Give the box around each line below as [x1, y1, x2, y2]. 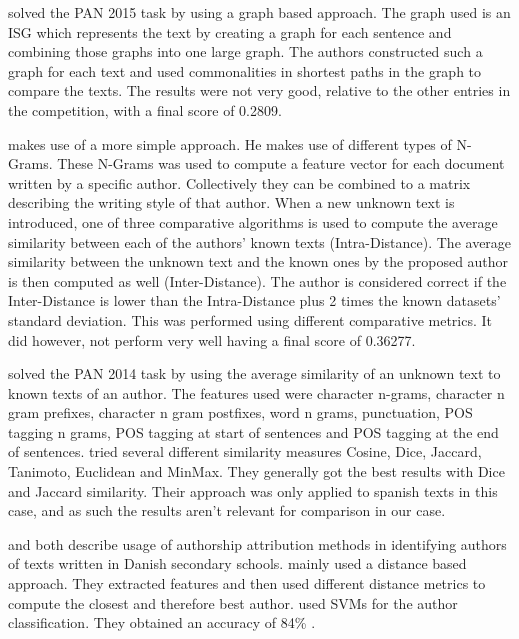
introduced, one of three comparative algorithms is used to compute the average [8, 211, 498, 232]
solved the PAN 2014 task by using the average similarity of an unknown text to [8, 363, 501, 384]
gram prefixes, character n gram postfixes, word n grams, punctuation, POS [8, 402, 473, 423]
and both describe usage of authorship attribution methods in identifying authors [8, 533, 507, 554]
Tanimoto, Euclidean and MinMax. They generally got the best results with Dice [8, 461, 505, 482]
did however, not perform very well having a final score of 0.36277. [8, 329, 416, 350]
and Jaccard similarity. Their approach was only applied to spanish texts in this [8, 480, 498, 501]
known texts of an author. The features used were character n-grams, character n [8, 382, 505, 403]
